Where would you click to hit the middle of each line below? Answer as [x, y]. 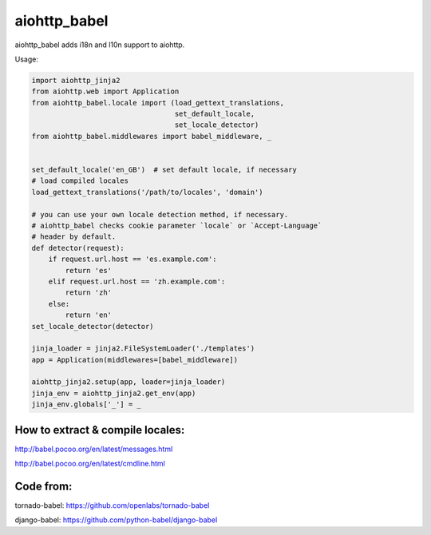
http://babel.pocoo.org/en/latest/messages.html [94, 449]
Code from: [43, 486]
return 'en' [88, 315]
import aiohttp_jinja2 [76, 80]
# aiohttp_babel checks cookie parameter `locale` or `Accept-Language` [177, 226]
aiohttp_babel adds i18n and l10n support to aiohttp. [100, 45]
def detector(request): [78, 248]
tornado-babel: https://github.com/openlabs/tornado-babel [112, 505]
